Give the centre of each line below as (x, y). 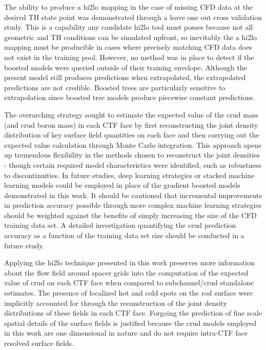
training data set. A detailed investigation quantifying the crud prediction (120, 225)
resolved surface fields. (39, 343)
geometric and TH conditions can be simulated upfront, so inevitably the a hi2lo (131, 37)
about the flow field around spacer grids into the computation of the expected (126, 272)
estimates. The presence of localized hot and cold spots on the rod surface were (129, 293)
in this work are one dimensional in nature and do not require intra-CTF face (126, 333)
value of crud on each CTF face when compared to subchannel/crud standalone (129, 283)
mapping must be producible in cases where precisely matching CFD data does (128, 47)
